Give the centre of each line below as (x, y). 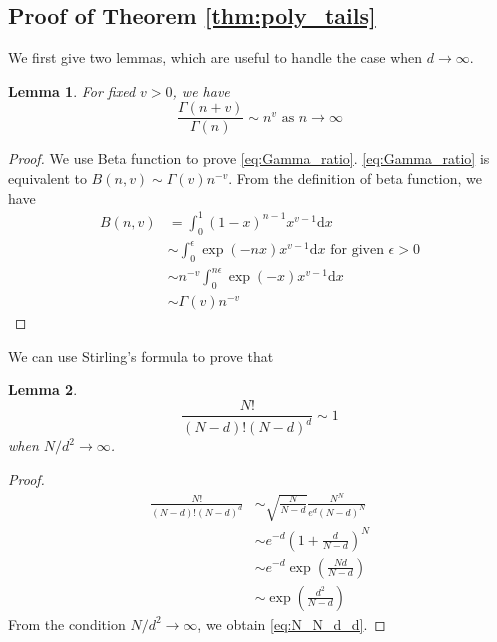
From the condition (67, 623)
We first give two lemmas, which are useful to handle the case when (215, 57)
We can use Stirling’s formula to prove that (141, 355)
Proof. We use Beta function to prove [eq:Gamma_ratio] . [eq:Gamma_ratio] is (249, 158)
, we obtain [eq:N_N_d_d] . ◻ (291, 623)
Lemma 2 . (43, 389)
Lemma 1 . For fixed (72, 90)
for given (357, 250)
